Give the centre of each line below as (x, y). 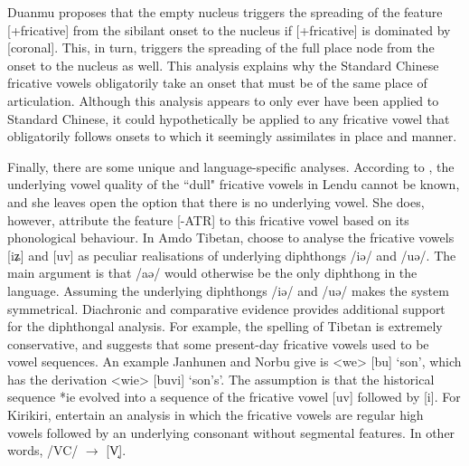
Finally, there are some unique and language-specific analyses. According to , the (231, 166)
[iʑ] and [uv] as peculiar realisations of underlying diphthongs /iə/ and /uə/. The (232, 255)
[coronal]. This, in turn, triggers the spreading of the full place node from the (221, 48)
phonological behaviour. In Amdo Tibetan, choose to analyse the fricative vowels (231, 238)
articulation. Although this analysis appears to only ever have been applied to (223, 100)
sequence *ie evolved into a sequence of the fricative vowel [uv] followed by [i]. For (234, 397)
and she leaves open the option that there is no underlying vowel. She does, (216, 201)
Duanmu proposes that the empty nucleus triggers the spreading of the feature (225, 12)
